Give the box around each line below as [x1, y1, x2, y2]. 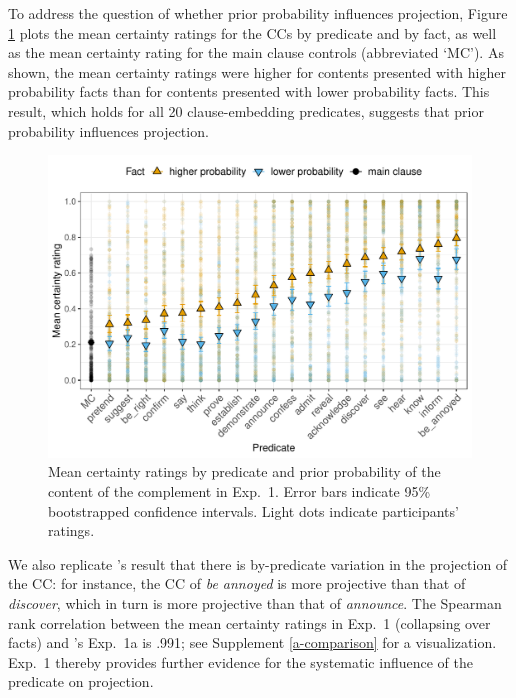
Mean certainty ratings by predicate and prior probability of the [48, 461, 441, 482]
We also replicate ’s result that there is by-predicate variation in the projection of [8, 553, 508, 574]
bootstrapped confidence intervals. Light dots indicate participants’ [48, 500, 459, 521]
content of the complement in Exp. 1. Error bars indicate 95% [48, 481, 431, 502]
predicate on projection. [8, 671, 154, 692]
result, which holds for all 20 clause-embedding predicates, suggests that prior [8, 100, 484, 121]
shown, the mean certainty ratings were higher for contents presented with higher [8, 61, 506, 82]
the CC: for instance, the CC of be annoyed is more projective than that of [8, 573, 466, 594]
